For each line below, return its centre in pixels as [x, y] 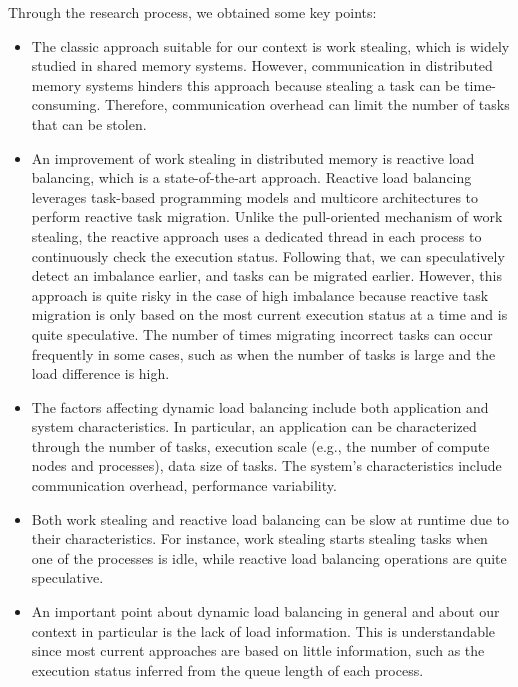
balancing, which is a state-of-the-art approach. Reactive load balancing [251, 177]
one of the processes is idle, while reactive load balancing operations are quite [269, 557]
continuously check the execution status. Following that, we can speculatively [268, 255]
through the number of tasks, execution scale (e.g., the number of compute [260, 445]
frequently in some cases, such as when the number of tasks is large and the [263, 353]
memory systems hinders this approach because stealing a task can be [245, 84]
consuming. [66, 104]
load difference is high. [100, 373]
